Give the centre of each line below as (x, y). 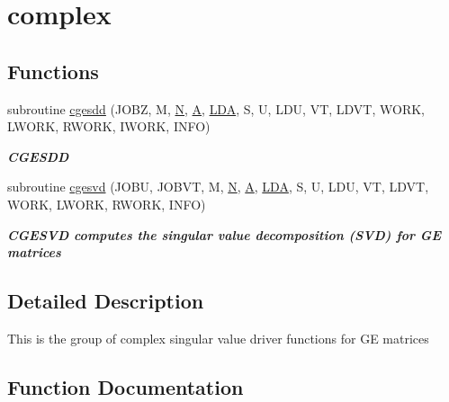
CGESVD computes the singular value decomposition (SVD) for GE (224, 234)
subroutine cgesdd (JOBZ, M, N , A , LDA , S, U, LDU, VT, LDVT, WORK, (216, 108)
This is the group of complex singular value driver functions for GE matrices (218, 338)
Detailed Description (106, 301)
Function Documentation (126, 386)
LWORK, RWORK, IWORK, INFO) (109, 126)
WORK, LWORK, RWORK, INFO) (107, 204)
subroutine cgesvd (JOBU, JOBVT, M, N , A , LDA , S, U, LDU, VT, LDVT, (218, 187)
